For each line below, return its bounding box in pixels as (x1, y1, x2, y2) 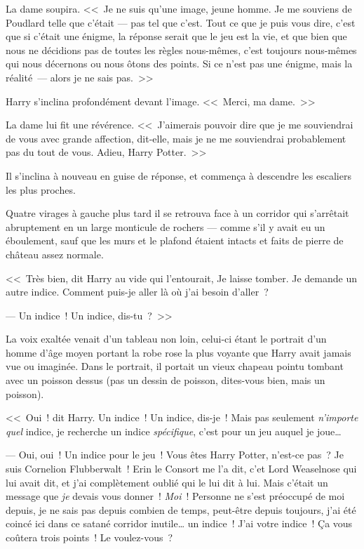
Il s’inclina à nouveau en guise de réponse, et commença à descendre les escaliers (6, 168, 351, 183)
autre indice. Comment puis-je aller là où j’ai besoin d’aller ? (6, 284, 269, 299)
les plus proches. (6, 182, 76, 197)
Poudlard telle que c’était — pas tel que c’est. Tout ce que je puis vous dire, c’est (6, 15, 356, 29)
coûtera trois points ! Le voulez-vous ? (6, 530, 173, 544)
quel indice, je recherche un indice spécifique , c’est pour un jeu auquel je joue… (6, 423, 342, 438)
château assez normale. (6, 246, 104, 261)
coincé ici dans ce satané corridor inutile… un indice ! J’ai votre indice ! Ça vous (6, 516, 353, 531)
